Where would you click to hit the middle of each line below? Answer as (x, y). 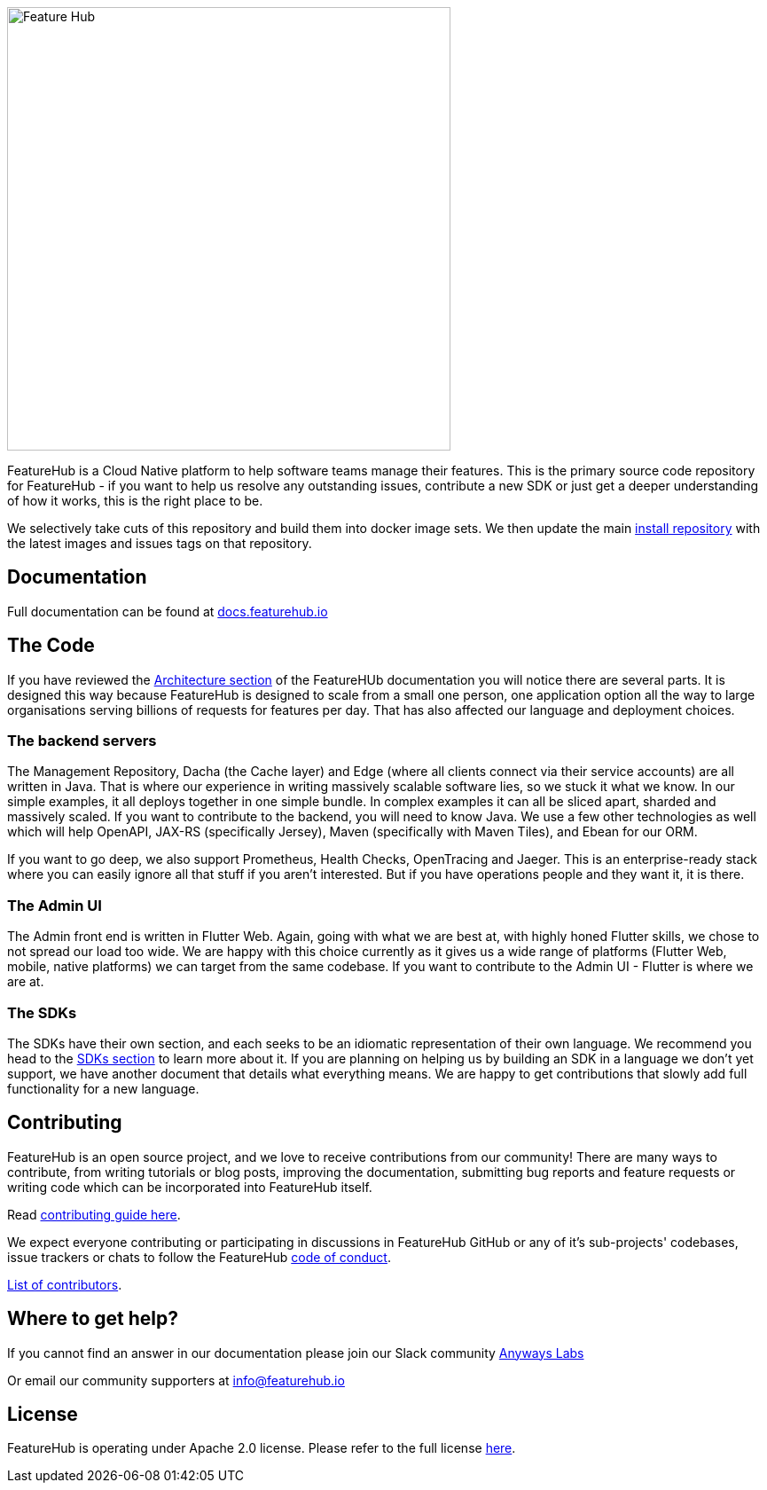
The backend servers (82, 741)
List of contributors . (65, 1284)
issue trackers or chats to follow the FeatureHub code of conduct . (199, 1257)
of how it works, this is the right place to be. (135, 501)
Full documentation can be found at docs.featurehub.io (168, 611)
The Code (51, 646)
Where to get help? (93, 1319)
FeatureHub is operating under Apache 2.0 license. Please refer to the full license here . (262, 1448)
